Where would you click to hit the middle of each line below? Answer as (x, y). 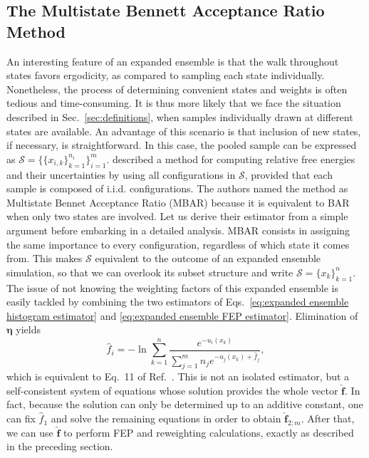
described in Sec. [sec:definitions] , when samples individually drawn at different (180, 116)
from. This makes (45, 258)
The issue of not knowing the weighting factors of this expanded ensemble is (172, 287)
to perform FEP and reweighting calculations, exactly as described (209, 432)
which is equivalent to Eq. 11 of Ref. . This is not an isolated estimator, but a (178, 376)
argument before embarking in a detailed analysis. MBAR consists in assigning (178, 230)
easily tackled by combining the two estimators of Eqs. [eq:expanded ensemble (178, 302)
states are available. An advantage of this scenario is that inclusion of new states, (184, 131)
